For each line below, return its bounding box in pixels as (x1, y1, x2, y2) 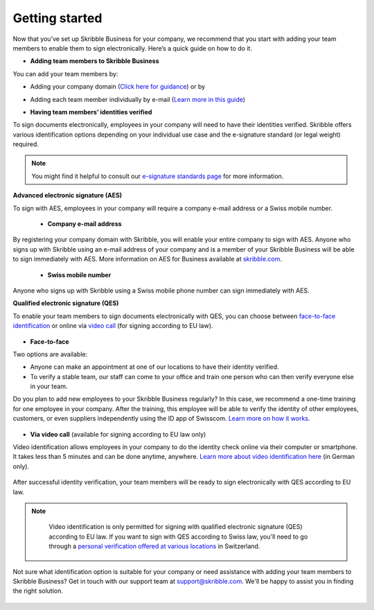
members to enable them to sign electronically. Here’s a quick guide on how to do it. (12, 44, 253, 52)
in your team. (30, 382, 68, 391)
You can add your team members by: (12, 69, 118, 78)
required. (12, 140, 39, 148)
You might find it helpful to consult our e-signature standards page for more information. (31, 172, 284, 180)
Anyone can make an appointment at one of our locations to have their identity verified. (30, 363, 280, 371)
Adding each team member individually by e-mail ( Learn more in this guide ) (30, 95, 246, 103)
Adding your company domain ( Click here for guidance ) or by (30, 82, 206, 91)
